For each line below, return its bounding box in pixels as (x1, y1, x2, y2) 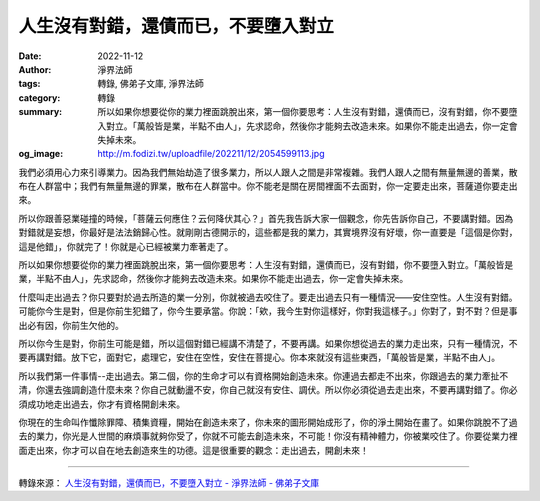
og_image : (18, 148, 64, 160)
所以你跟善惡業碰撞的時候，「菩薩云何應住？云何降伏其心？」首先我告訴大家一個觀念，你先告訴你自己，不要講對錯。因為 (18, 212, 514, 224)
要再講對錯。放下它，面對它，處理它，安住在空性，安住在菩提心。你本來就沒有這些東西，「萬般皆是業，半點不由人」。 (18, 351, 500, 364)
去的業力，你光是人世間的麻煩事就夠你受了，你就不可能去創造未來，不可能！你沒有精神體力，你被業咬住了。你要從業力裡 (18, 430, 518, 442)
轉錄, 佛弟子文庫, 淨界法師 (97, 78, 204, 90)
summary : (18, 106, 63, 118)
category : (18, 91, 61, 104)
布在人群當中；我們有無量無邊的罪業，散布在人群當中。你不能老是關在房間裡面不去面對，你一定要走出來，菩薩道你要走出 (18, 180, 518, 192)
